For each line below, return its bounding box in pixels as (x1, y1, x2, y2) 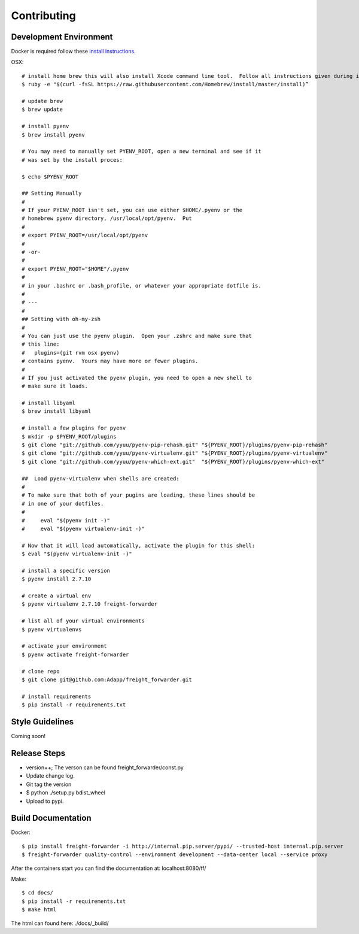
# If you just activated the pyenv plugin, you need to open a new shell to (22, 374, 252, 381)
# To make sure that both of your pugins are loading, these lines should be (22, 492, 255, 498)
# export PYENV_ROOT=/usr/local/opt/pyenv (22, 232, 148, 239)
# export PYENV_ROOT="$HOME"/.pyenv (22, 265, 129, 272)
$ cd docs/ (22, 890, 54, 896)
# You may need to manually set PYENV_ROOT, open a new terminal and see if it (22, 148, 261, 155)
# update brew (22, 98, 63, 105)
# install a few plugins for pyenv (22, 425, 126, 431)
